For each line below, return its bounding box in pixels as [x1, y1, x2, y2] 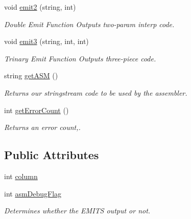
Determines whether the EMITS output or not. [4, 205, 151, 216]
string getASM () [4, 70, 58, 81]
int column [4, 170, 38, 181]
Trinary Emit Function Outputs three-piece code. [4, 53, 156, 63]
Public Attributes [4, 147, 99, 163]
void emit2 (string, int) [4, 2, 76, 12]
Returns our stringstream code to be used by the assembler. [4, 87, 187, 98]
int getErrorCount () [4, 104, 69, 115]
